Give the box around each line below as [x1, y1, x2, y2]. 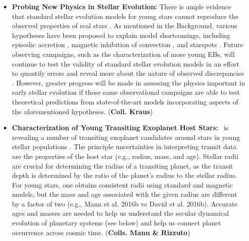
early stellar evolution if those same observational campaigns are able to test [12, 87, 240, 97]
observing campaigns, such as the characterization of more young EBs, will [12, 49, 235, 59]
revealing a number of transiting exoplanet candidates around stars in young [12, 132, 240, 142]
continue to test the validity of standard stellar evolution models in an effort [12, 58, 239, 69]
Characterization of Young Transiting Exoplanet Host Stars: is [12, 122, 229, 133]
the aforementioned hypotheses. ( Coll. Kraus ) [12, 106, 153, 116]
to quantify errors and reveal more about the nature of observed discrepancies [12, 68, 244, 78]
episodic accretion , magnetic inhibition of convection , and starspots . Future [12, 39, 243, 50]
